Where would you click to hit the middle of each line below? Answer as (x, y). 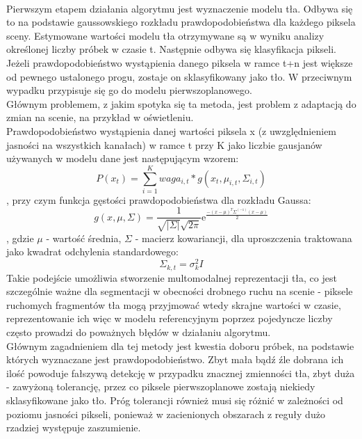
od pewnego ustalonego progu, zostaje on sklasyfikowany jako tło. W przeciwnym (179, 76)
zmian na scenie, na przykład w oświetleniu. (100, 117)
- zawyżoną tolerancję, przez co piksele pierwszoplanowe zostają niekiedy (161, 386)
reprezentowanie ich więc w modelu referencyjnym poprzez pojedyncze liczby (170, 318)
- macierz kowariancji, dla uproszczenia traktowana (244, 238)
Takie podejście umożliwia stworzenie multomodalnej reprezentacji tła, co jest (172, 277)
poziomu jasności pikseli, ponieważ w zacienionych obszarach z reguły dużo (166, 414)
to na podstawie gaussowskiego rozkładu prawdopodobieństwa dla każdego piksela (181, 22)
